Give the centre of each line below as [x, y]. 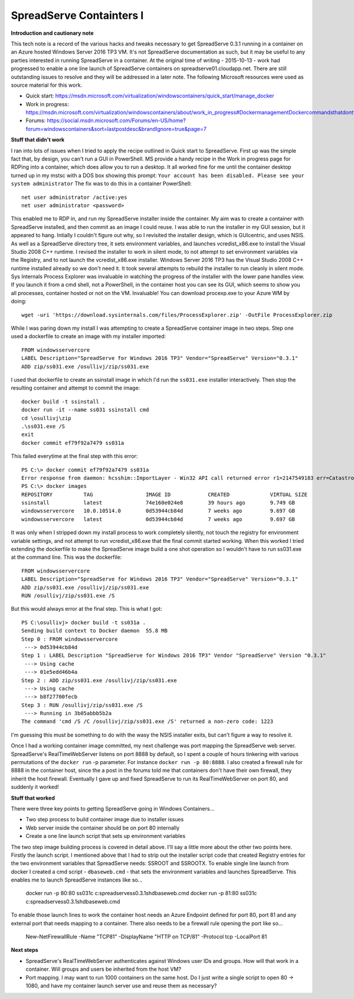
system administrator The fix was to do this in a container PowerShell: [101, 184]
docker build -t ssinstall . [63, 402]
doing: [19, 302]
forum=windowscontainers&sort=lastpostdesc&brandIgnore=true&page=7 [116, 129]
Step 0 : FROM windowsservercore [70, 639]
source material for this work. [47, 85]
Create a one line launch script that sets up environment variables [106, 836]
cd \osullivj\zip [46, 418]
